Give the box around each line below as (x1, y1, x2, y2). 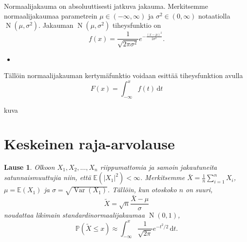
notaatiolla (198, 10, 230, 20)
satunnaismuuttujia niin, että (4, 172, 91, 182)
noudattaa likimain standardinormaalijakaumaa (4, 210, 145, 220)
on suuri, (186, 184, 213, 195)
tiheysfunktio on (112, 20, 161, 30)
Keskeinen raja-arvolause (4, 133, 175, 153)
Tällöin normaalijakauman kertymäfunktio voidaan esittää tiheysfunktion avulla (4, 70, 243, 81)
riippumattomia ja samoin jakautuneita (100, 161, 217, 172)
